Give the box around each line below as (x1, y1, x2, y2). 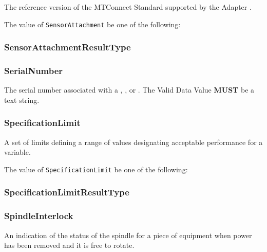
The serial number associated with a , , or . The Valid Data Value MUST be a (4, 84, 255, 95)
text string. (4, 94, 40, 105)
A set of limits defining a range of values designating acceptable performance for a (4, 136, 263, 147)
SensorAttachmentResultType (4, 41, 131, 53)
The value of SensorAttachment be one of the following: (4, 19, 181, 29)
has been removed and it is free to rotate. (4, 240, 135, 250)
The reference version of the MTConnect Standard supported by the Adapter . (4, 2, 252, 12)
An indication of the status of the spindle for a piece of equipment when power (4, 229, 252, 240)
